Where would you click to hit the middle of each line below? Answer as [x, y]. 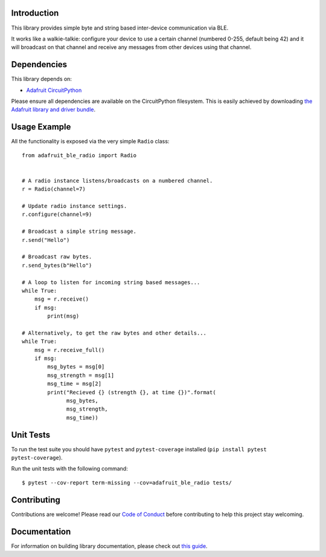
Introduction [35, 13]
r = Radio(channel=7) [54, 189]
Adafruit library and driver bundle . [53, 109]
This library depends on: [42, 79]
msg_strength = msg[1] [81, 375]
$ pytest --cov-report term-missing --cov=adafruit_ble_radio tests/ [127, 483]
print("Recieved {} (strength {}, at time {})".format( [132, 392]
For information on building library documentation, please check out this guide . [109, 546]
